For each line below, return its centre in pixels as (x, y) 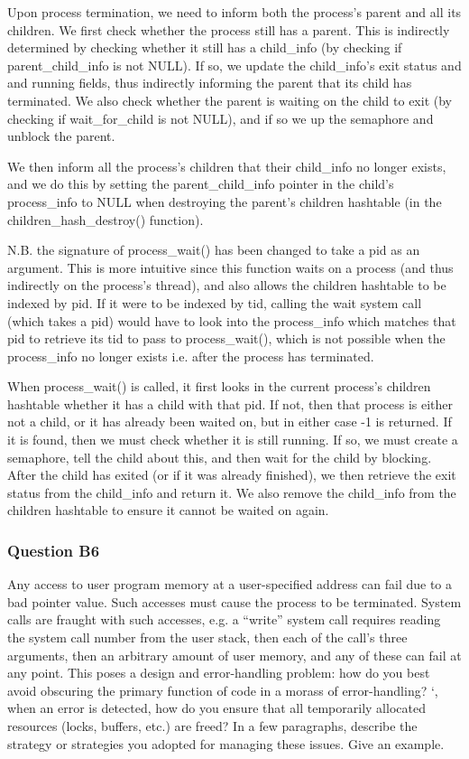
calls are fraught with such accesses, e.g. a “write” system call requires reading (224, 619)
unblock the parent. (61, 136)
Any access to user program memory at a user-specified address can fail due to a (230, 584)
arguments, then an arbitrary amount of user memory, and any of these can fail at (234, 655)
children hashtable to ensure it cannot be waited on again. (168, 510)
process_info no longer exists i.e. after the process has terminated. (191, 356)
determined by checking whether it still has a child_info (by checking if (205, 47)
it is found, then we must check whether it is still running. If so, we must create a (233, 440)
